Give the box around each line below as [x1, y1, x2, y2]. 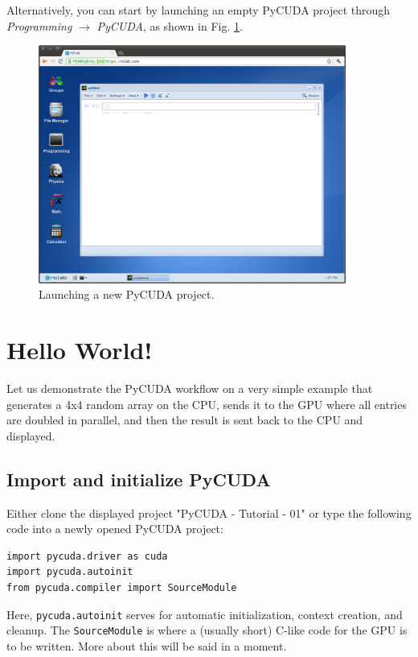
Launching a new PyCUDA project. [39, 286, 215, 303]
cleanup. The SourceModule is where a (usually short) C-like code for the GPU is [6, 622, 408, 638]
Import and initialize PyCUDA [6, 466, 271, 491]
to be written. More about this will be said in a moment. [6, 637, 287, 654]
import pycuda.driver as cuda [6, 550, 168, 562]
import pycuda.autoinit [6, 566, 133, 578]
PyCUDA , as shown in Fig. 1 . [96, 17, 243, 34]
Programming [6, 17, 72, 34]
